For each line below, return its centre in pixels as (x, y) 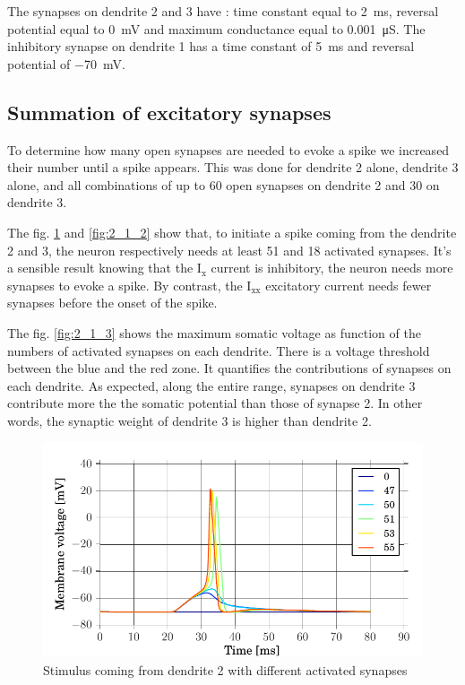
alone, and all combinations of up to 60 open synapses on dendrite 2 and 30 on (224, 184)
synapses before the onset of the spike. (112, 303)
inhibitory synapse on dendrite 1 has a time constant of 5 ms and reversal (211, 46)
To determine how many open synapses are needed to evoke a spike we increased (228, 149)
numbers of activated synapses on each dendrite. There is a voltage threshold (219, 350)
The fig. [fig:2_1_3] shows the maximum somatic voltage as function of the (214, 332)
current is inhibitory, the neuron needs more (332, 268)
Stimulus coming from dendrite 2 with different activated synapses (225, 670)
